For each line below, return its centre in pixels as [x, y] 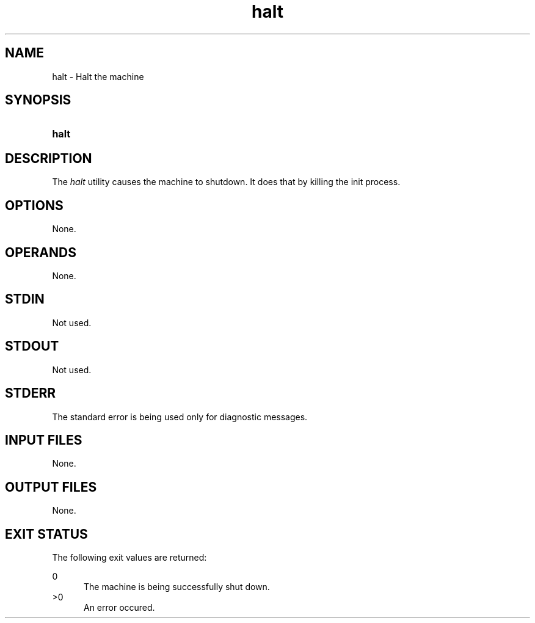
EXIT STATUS [46, 534]
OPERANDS [41, 252]
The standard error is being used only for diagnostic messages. [180, 417]
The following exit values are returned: [129, 558]
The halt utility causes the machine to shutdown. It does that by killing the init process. [226, 182]
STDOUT [32, 346]
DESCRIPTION [49, 158]
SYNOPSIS [38, 100]
